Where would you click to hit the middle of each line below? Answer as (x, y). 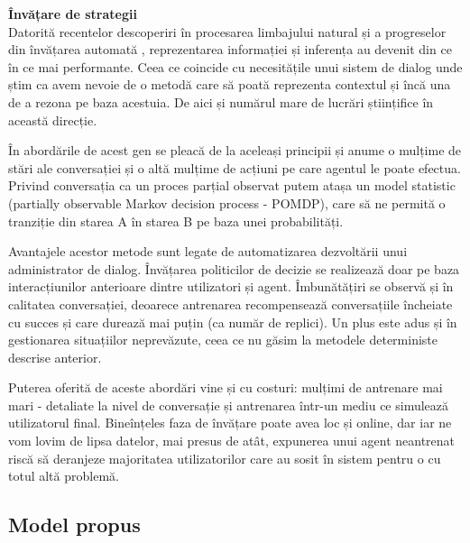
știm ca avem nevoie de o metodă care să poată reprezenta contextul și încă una (230, 84)
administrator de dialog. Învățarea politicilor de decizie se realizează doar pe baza (234, 268)
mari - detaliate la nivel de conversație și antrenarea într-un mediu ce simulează (229, 405)
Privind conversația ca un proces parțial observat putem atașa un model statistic (232, 185)
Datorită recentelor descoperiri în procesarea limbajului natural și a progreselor (227, 31)
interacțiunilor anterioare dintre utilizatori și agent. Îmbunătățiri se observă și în (231, 286)
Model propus (74, 525)
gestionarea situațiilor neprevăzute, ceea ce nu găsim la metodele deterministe (223, 340)
